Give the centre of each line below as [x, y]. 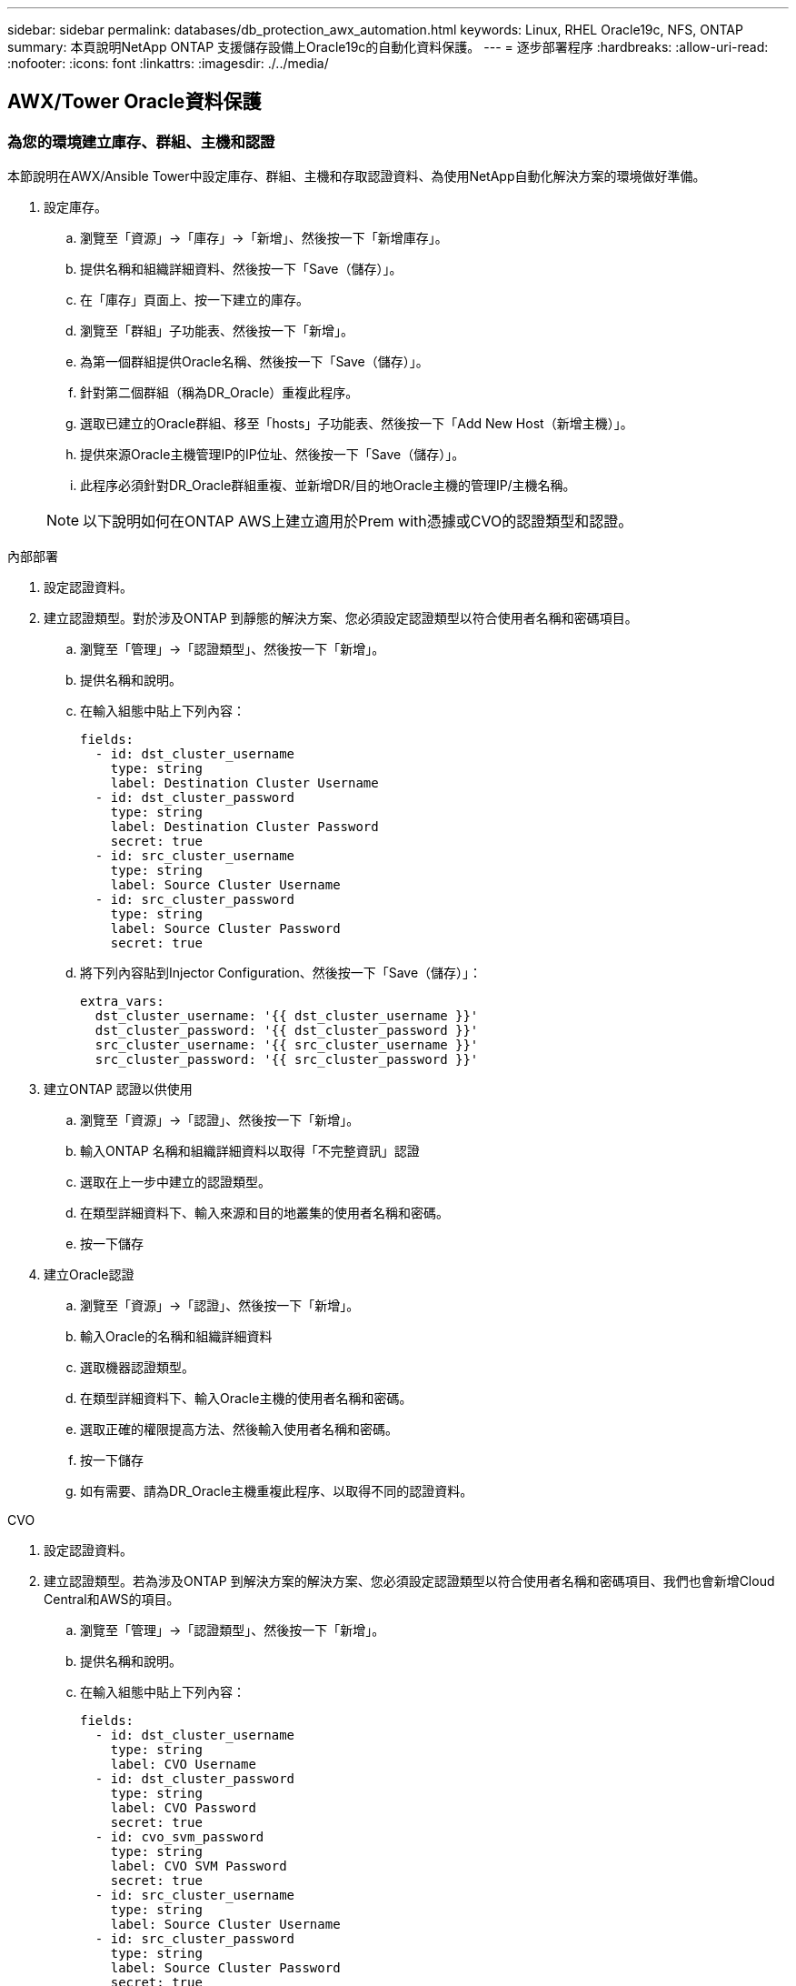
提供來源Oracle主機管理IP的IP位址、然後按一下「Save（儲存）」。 [273, 455]
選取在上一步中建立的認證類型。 [175, 1182]
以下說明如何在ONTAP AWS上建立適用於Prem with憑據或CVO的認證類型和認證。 [358, 522]
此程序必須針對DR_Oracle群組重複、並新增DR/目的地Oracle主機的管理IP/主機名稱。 [328, 486]
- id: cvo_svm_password [179, 1837]
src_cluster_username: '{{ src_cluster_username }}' [287, 1045]
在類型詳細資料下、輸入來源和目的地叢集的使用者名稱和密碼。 [264, 1213]
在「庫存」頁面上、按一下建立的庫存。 [194, 300]
